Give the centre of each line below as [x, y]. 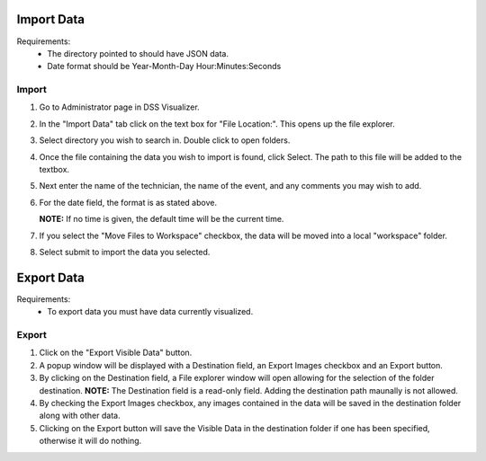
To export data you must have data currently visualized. [150, 312]
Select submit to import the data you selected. [125, 252]
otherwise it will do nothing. [90, 441]
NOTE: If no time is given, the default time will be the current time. [162, 219]
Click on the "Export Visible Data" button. [116, 353]
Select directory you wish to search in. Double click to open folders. [165, 140]
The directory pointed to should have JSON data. [138, 53]
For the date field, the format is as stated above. [128, 202]
